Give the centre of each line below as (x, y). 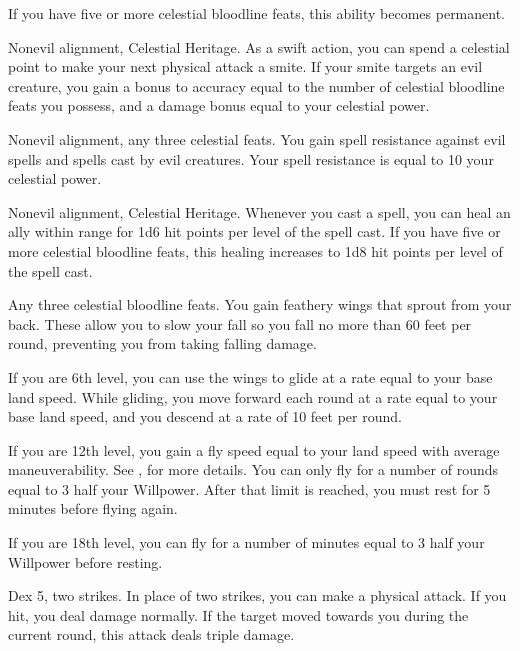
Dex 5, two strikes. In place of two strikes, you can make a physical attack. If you (257, 595)
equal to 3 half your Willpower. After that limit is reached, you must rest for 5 (249, 488)
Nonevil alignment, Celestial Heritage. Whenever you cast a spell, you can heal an (259, 211)
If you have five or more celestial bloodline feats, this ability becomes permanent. (257, 13)
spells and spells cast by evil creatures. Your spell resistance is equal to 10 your (251, 158)
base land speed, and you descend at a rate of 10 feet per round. (205, 416)
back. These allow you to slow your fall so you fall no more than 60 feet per (240, 323)
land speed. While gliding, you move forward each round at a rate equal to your (253, 396)
